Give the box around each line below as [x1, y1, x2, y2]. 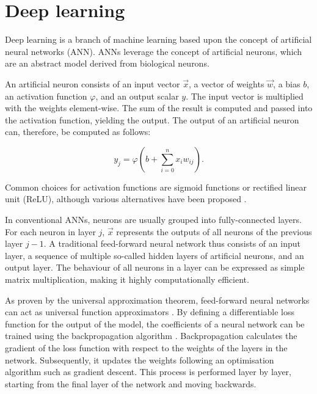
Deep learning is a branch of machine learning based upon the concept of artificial [5, 33, 312, 46]
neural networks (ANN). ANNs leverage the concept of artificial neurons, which [5, 45, 302, 57]
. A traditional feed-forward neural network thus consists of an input [43, 237, 301, 250]
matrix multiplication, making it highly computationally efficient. [5, 273, 249, 286]
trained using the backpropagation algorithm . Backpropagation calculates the [5, 329, 297, 342]
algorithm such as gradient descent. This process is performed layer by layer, [5, 365, 291, 378]
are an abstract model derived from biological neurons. [5, 57, 210, 70]
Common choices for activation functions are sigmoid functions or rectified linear [5, 180, 307, 193]
